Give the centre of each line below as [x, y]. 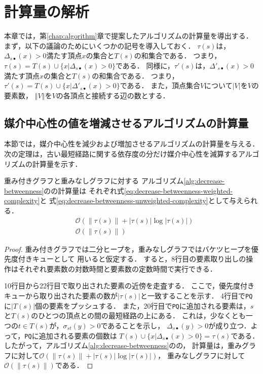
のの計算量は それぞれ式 [84, 190]
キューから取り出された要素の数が [61, 296]
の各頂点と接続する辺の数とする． [113, 95]
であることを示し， [133, 325]
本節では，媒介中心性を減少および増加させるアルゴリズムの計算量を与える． [132, 144]
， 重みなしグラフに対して [201, 355]
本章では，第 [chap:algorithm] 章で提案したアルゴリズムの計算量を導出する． [128, 36]
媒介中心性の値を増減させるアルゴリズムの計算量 [126, 122]
